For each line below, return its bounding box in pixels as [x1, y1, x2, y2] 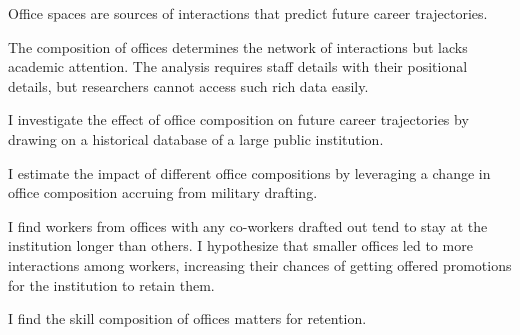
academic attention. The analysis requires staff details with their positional [8, 56, 468, 77]
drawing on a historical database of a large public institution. [8, 128, 384, 149]
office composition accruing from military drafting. [8, 182, 318, 203]
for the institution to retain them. [8, 274, 215, 295]
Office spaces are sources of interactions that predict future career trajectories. [8, 3, 488, 23]
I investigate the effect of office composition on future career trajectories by [8, 109, 469, 130]
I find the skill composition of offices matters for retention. [8, 308, 367, 329]
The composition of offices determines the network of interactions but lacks [8, 36, 468, 57]
